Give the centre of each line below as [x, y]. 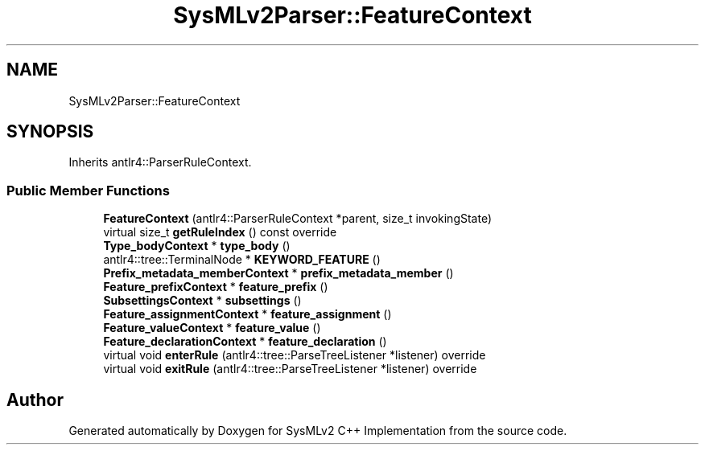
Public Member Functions [88, 190]
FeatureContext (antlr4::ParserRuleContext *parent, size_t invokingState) [298, 219]
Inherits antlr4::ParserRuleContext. [160, 162]
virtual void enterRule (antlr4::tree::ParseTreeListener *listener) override [295, 355]
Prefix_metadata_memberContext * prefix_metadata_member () [278, 273]
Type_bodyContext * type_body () [197, 246]
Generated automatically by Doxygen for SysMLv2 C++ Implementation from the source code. [318, 431]
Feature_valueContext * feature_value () [212, 328]
